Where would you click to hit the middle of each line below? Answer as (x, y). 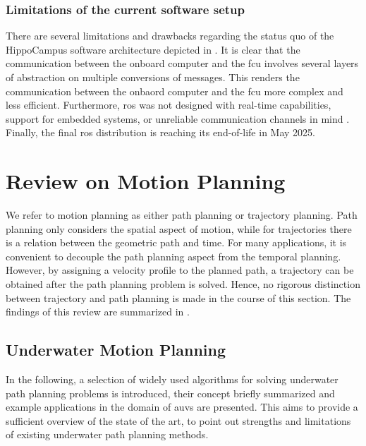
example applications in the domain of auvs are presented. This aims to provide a (182, 407)
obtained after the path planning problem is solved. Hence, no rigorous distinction (183, 284)
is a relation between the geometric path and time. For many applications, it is (176, 242)
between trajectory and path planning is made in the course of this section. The (178, 297)
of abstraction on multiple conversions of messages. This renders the (153, 77)
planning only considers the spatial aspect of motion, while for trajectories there (179, 228)
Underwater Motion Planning (116, 350)
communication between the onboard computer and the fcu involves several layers (182, 63)
